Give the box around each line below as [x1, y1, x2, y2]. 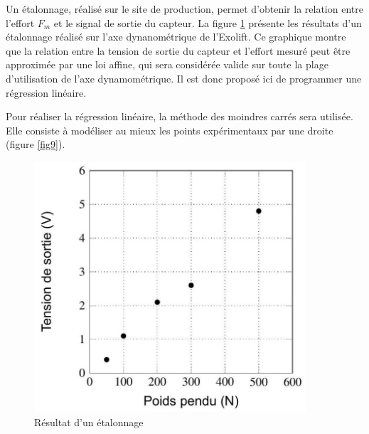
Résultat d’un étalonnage [34, 414, 144, 429]
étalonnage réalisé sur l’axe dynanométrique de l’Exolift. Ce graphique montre [6, 29, 346, 44]
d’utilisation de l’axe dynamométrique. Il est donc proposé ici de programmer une [6, 70, 362, 85]
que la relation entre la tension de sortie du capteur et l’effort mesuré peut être [6, 43, 351, 58]
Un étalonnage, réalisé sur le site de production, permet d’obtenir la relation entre [6, 1, 363, 16]
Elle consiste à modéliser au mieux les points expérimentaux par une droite [6, 122, 333, 137]
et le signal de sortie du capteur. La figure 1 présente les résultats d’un [53, 15, 362, 30]
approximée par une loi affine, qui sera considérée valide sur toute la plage [6, 57, 328, 72]
